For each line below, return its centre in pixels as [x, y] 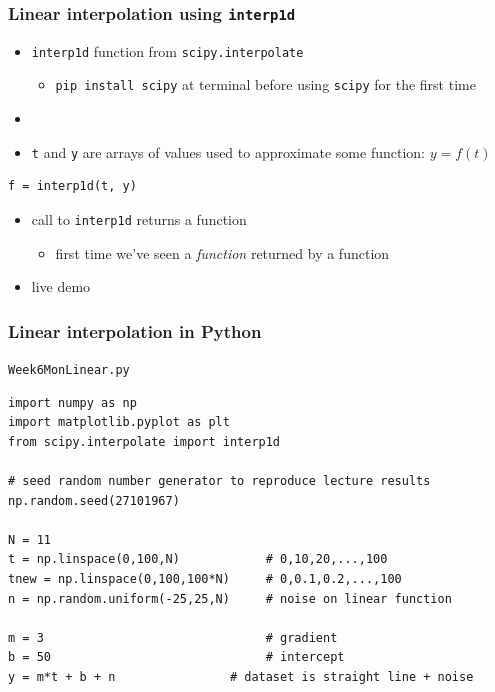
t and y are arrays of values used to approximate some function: [228, 151]
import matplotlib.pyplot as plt [119, 422]
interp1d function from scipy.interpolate [167, 50]
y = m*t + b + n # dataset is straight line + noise [241, 676]
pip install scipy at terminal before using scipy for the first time [265, 84]
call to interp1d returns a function [139, 218]
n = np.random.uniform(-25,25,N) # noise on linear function [230, 598]
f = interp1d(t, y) [72, 186]
